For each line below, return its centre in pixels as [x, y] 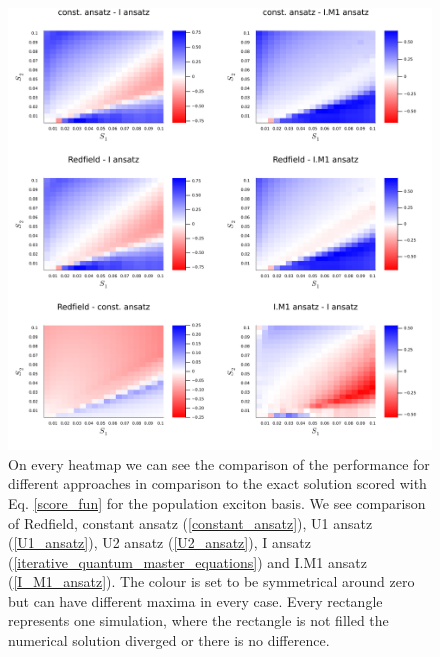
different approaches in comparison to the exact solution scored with [217, 483]
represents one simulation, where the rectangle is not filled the [198, 620]
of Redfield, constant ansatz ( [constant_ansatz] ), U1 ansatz [190, 522]
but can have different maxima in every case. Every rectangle [195, 600]
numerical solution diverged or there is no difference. [169, 640]
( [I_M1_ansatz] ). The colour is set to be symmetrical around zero [211, 581]
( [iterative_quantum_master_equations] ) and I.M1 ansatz [187, 561]
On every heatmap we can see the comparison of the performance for [219, 463]
